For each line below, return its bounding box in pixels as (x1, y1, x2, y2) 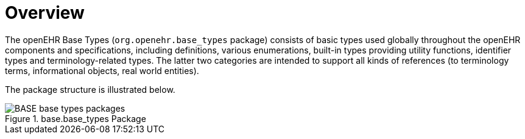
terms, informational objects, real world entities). (5, 65, 199, 76)
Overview (5, 2, 85, 23)
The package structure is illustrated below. (5, 84, 175, 95)
